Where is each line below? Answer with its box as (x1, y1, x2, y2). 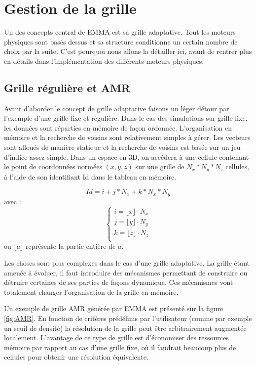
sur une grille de (135, 161, 184, 172)
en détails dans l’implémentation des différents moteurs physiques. (4, 55, 204, 66)
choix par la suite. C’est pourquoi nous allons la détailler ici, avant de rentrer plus (4, 46, 252, 56)
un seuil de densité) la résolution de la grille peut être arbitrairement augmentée (4, 322, 247, 333)
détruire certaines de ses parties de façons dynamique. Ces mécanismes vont (4, 277, 233, 287)
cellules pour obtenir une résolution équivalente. (4, 352, 148, 362)
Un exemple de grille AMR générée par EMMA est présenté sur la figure (4, 303, 223, 314)
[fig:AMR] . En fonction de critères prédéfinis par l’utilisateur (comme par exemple (4, 313, 252, 323)
